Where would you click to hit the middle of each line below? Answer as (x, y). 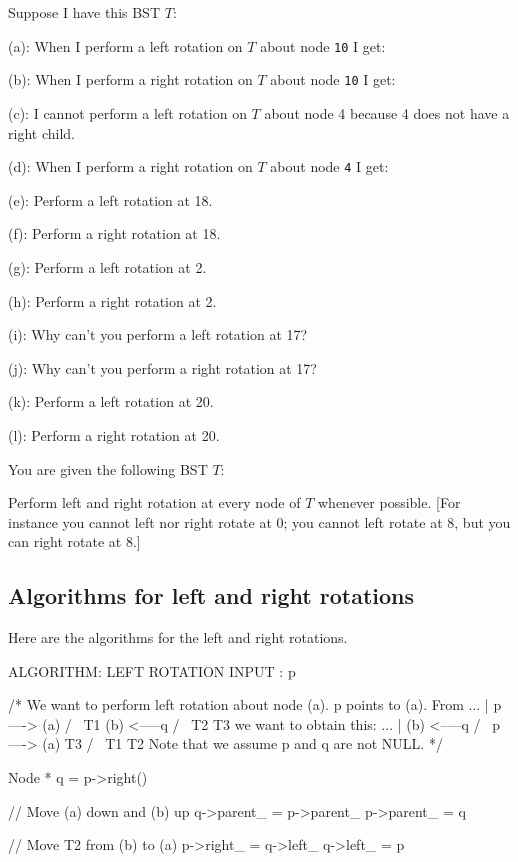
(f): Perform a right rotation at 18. (114, 233)
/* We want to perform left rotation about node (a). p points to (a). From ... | (248, 704)
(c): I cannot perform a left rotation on (127, 112)
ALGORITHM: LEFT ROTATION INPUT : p (152, 670)
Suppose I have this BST (84, 12)
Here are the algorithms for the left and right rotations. (178, 637)
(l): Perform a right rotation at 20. (114, 434)
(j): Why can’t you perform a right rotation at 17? (162, 367)
